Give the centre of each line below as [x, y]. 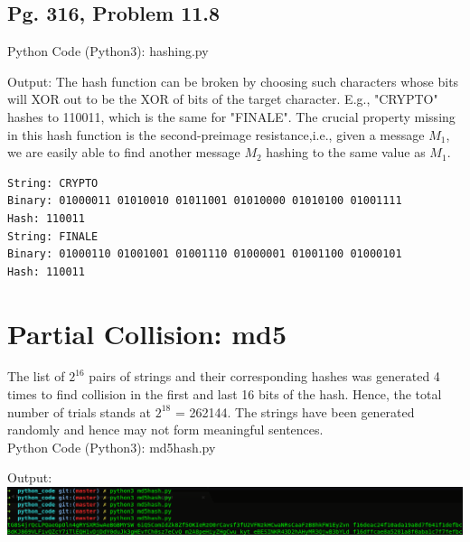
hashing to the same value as [346, 152]
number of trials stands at [79, 411]
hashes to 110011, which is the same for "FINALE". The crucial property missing [231, 116]
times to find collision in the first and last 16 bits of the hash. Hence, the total [225, 394]
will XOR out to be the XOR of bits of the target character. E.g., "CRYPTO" [223, 99]
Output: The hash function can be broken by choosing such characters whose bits [233, 81]
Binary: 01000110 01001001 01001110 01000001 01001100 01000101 [205, 254]
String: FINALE [53, 236]
